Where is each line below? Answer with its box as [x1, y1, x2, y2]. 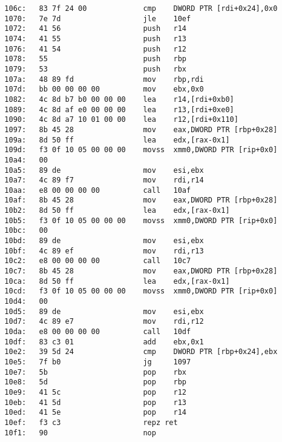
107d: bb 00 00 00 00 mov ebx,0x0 [4, 85, 204, 94]
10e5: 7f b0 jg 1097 [4, 357, 191, 366]
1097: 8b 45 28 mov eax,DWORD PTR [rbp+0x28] [4, 125, 278, 134]
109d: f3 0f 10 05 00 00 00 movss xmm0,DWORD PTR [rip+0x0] [4, 146, 278, 155]
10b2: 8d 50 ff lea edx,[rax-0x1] [4, 206, 230, 215]
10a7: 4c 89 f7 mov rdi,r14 [4, 176, 204, 185]
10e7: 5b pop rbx [4, 367, 186, 377]
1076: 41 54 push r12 [4, 44, 186, 53]
